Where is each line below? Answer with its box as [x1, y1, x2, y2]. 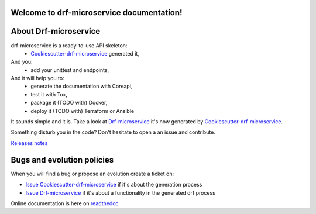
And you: [11, 58, 33, 65]
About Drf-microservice [11, 26, 101, 36]
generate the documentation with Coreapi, [30, 82, 133, 90]
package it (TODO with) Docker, [30, 99, 108, 106]
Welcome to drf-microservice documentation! [11, 8, 183, 18]
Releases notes [11, 139, 48, 146]
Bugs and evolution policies [11, 155, 114, 165]
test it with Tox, [30, 91, 67, 98]
